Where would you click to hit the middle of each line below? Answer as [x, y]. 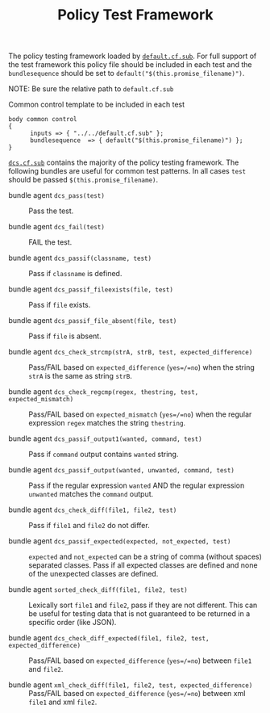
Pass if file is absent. [65, 336]
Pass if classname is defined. [75, 274]
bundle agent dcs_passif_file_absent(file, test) [93, 321]
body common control [43, 120]
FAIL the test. [50, 242]
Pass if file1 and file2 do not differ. [89, 526]
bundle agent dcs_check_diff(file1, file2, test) [93, 510]
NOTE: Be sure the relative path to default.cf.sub [91, 89]
